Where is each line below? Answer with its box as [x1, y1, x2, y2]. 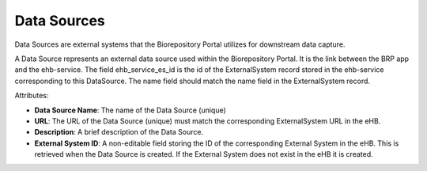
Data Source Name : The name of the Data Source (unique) [34, 105, 227, 115]
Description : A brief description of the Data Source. [34, 127, 204, 137]
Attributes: [14, 91, 49, 101]
